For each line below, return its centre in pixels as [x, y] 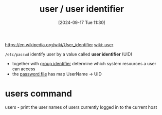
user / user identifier [82, 9]
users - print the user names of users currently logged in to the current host [81, 107]
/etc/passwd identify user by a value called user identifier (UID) [69, 54]
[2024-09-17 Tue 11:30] [82, 22]
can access [24, 69]
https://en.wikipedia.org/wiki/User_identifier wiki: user [59, 44]
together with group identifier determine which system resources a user [84, 63]
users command [38, 94]
